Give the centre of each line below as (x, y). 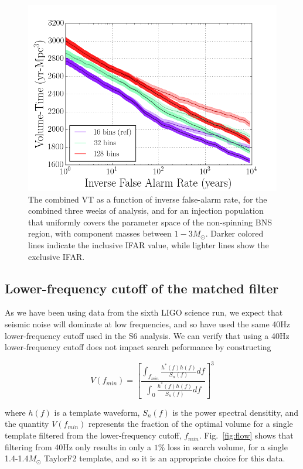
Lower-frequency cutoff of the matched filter (142, 288)
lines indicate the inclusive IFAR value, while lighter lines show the (149, 244)
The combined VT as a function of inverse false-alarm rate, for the (148, 199)
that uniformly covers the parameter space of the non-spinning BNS (150, 222)
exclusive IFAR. (57, 256)
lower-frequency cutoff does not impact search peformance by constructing (138, 347)
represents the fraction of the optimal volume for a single (190, 424)
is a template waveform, (97, 412)
